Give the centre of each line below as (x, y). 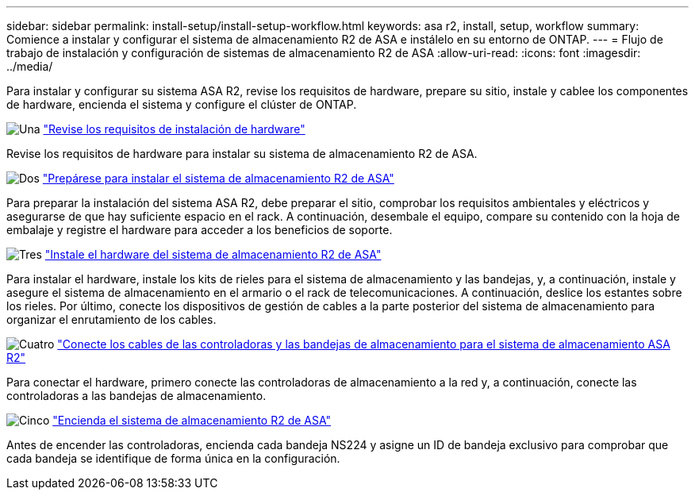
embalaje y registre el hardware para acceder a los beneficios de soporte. (200, 230)
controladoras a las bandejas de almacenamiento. (136, 396)
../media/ (30, 66)
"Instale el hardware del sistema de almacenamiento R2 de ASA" (213, 254)
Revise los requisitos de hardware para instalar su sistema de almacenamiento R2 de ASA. (242, 154)
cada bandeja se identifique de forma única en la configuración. (173, 458)
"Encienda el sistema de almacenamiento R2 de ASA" (192, 420)
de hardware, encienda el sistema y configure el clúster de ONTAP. (182, 104)
